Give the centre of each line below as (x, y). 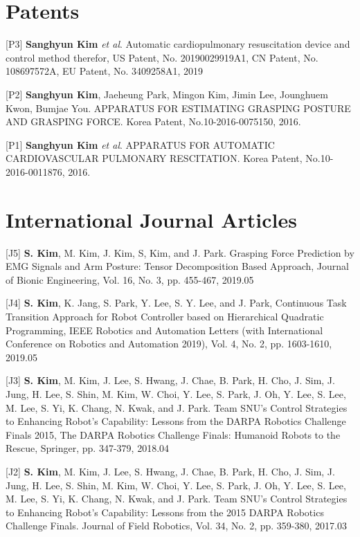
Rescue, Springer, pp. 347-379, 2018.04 (88, 448)
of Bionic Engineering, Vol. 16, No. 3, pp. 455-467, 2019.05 (130, 279)
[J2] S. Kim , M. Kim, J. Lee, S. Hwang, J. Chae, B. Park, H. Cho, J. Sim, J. (170, 471)
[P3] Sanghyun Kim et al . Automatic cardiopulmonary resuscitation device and (178, 44)
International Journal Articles (151, 219)
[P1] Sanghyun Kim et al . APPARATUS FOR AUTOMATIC (140, 144)
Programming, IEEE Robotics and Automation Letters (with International (164, 330)
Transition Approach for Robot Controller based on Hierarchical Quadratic (165, 316)
